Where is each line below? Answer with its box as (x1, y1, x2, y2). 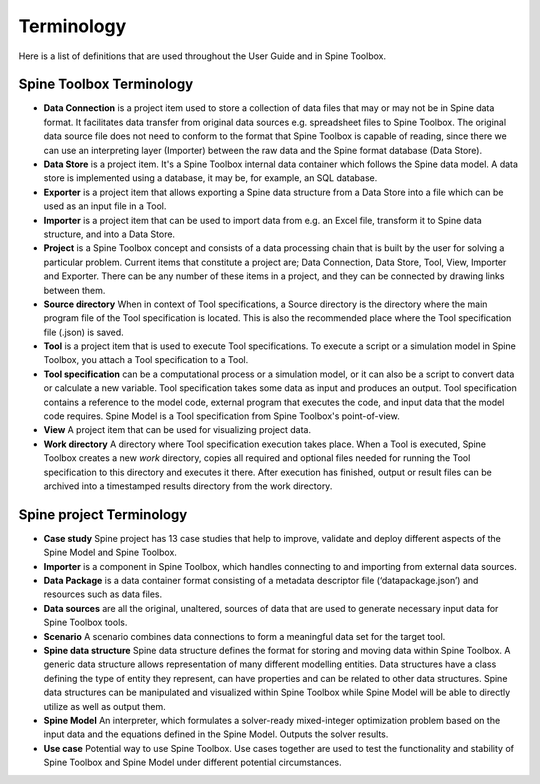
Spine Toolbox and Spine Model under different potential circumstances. (43, 756, 342, 769)
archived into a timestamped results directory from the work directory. (43, 480, 333, 492)
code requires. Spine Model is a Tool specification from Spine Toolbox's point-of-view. (43, 410, 400, 422)
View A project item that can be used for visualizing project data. (43, 424, 312, 436)
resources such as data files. (43, 588, 163, 600)
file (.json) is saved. (43, 326, 124, 338)
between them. (43, 284, 106, 296)
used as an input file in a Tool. (43, 200, 167, 212)
